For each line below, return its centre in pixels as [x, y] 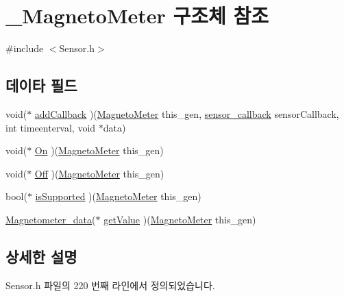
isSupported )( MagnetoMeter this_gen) [118, 196]
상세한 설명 [41, 256]
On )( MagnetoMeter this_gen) [99, 150]
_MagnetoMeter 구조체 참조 [137, 15]
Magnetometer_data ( [51, 219]
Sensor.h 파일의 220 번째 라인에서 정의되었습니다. [110, 285]
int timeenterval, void [51, 127]
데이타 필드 [41, 85]
